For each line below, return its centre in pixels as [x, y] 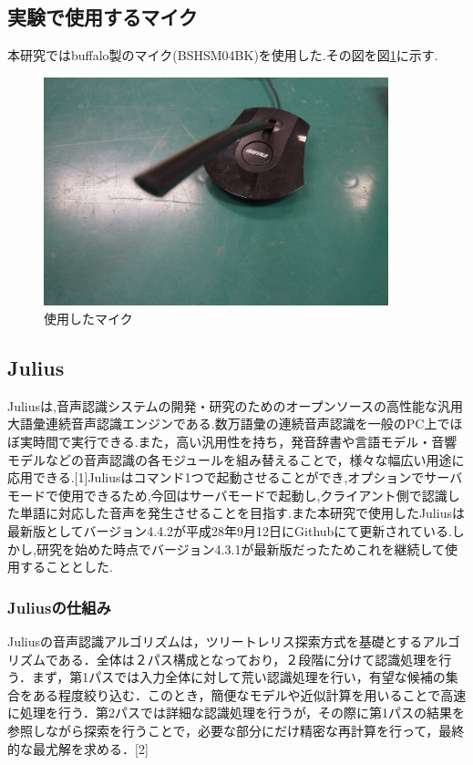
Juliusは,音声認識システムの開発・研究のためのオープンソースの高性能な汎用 [235, 405]
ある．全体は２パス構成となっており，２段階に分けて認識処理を [248, 659]
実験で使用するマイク [103, 17]
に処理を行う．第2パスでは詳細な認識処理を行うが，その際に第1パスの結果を [236, 713]
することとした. [66, 567]
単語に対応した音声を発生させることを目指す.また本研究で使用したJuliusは [242, 513]
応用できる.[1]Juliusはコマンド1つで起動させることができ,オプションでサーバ [235, 477]
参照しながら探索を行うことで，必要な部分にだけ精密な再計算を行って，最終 [236, 730]
